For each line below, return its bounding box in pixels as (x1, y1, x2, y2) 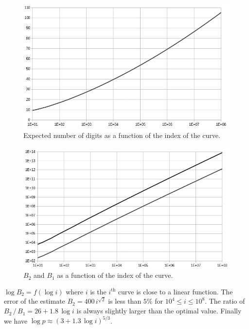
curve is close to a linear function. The (118, 286, 233, 296)
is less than (108, 296, 142, 306)
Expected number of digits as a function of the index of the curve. (23, 130, 220, 140)
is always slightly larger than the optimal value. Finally (76, 306, 242, 316)
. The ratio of (205, 296, 245, 306)
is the (90, 286, 107, 296)
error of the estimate (4, 296, 65, 306)
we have (4, 315, 28, 326)
